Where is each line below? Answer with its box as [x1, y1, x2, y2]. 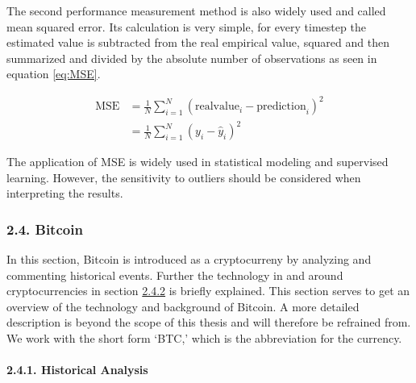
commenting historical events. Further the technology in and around [6, 266, 343, 283]
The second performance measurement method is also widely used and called [6, 2, 386, 19]
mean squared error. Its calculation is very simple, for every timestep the [6, 18, 366, 35]
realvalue [195, 101, 239, 113]
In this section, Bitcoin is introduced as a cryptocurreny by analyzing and [6, 251, 372, 268]
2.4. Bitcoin [6, 219, 83, 239]
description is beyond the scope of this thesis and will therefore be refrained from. [6, 314, 411, 331]
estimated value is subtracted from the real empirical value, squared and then [6, 34, 389, 51]
